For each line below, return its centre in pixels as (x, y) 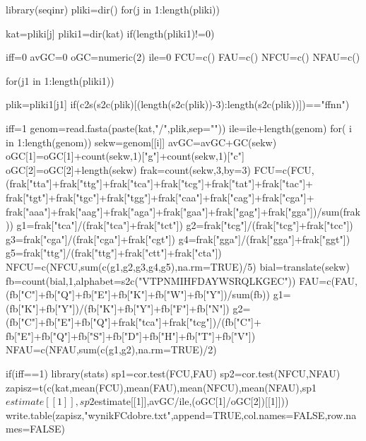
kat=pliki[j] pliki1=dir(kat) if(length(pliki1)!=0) (110, 33)
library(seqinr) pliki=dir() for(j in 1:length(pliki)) (113, 9)
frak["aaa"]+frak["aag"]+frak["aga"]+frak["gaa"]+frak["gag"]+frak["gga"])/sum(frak (183, 211)
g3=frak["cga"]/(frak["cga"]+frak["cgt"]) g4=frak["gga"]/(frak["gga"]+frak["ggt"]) (178, 239)
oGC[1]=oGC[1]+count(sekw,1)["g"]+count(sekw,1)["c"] (125, 156)
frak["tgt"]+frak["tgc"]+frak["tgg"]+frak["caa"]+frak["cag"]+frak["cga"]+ (160, 197)
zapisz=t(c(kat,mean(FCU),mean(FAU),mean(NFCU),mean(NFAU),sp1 (161, 387)
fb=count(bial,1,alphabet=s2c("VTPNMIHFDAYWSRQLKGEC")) (151, 280)
